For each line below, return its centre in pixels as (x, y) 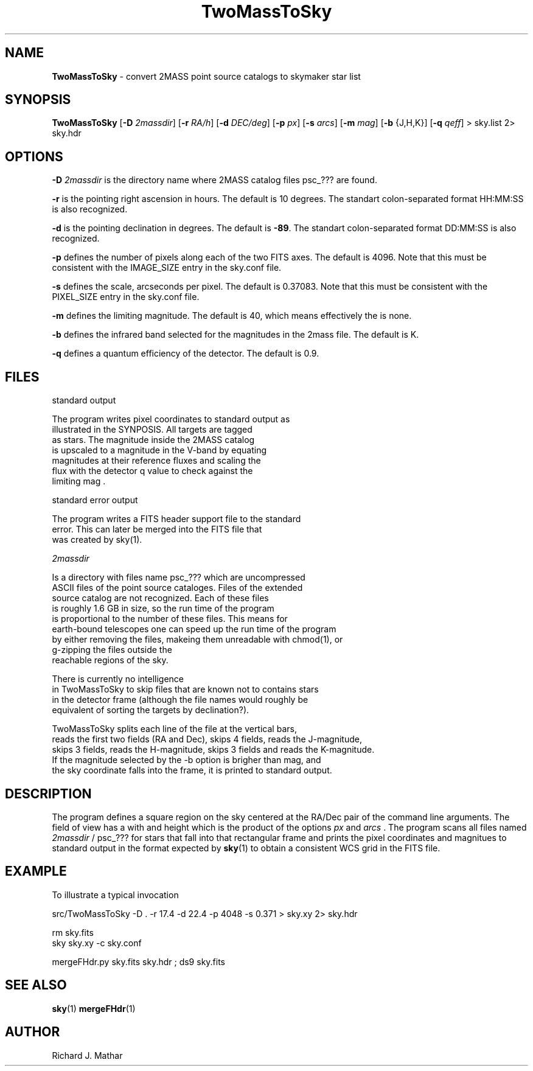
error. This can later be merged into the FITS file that (157, 529)
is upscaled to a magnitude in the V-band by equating (159, 450)
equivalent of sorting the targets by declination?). (151, 710)
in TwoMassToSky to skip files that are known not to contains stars (185, 689)
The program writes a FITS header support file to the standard (176, 519)
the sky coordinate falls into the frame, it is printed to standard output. (192, 770)
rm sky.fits (73, 932)
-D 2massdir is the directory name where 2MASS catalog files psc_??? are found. (214, 180)
